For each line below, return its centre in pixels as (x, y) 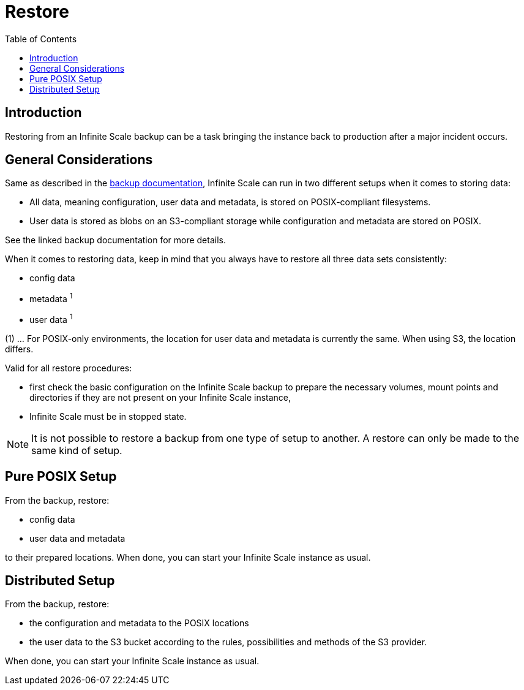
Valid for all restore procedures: (69, 368)
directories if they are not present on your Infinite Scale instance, (160, 397)
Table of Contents (41, 39)
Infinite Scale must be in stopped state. (108, 416)
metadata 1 (51, 298)
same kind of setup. (77, 450)
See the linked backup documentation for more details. (115, 240)
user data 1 (51, 319)
